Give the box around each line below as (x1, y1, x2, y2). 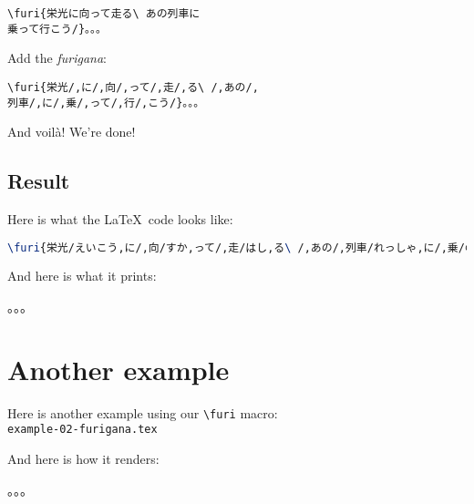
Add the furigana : (7, 48, 107, 67)
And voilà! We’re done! (7, 122, 136, 141)
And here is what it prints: (7, 266, 157, 285)
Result (7, 167, 70, 195)
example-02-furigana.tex (7, 423, 158, 437)
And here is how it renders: (7, 449, 160, 468)
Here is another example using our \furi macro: (7, 403, 278, 422)
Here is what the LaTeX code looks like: (7, 210, 233, 229)
